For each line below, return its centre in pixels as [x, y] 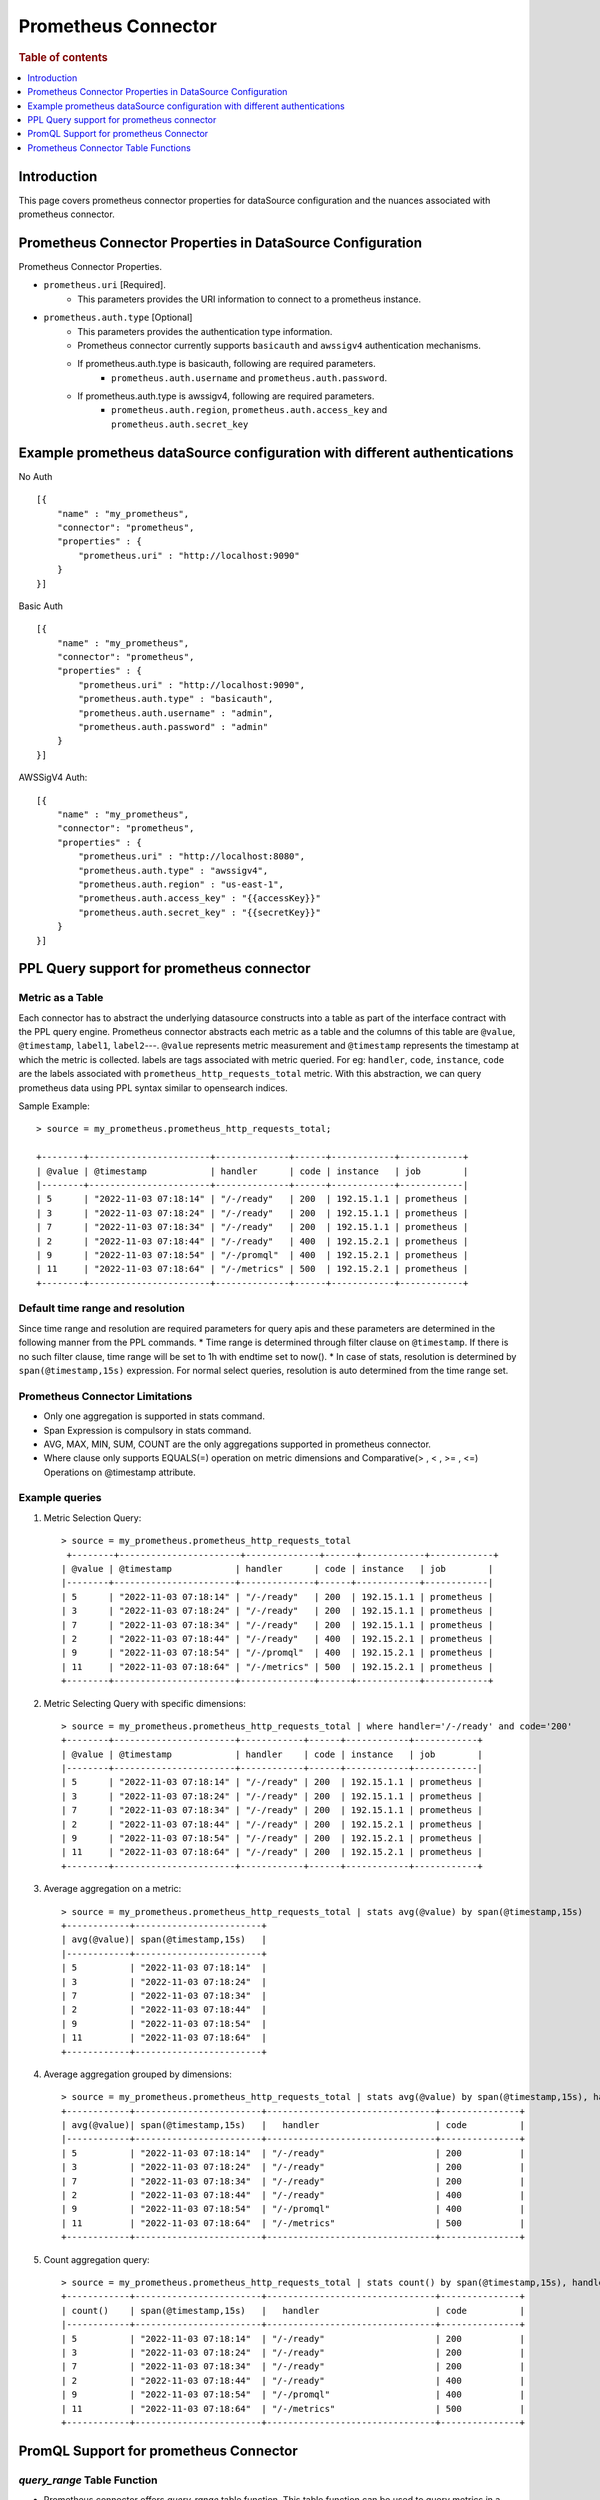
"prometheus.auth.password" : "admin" [173, 727]
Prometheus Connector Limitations [105, 1396]
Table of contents [63, 57]
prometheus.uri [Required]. [105, 285]
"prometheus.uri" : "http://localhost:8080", [191, 856]
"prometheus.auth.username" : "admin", [176, 713]
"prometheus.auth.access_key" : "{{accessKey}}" [200, 898]
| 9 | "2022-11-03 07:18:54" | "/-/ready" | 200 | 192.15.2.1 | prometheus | [272, 1838]
